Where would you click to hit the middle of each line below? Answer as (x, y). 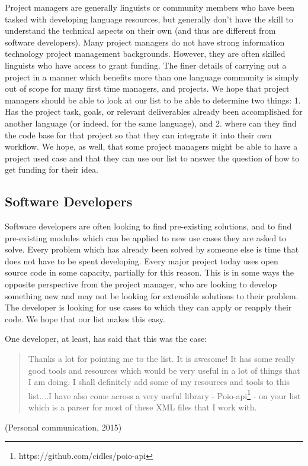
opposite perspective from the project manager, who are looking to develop (141, 284)
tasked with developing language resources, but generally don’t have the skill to (149, 19)
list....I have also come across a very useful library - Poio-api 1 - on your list (164, 394)
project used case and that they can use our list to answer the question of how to (152, 158)
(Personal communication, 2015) (63, 427)
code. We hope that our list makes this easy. (85, 318)
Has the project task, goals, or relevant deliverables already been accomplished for (154, 111)
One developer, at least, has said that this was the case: (106, 339)
